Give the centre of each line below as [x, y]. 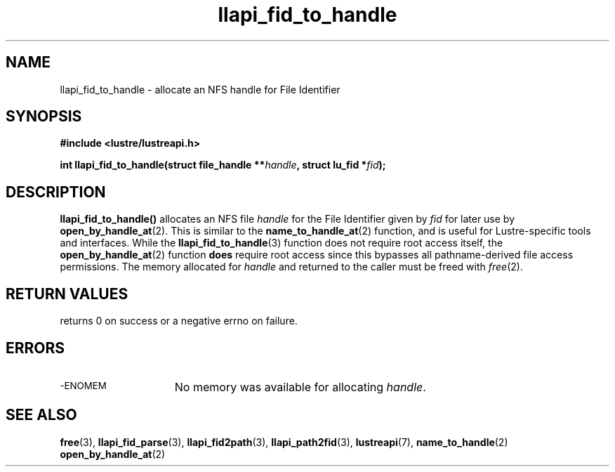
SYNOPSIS [44, 117]
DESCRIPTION [56, 192]
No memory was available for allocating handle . [300, 387]
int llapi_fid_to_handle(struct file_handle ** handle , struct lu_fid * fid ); [223, 165]
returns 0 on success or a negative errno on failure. [179, 321]
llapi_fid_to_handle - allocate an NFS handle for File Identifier [200, 89]
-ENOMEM [83, 385]
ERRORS [35, 348]
